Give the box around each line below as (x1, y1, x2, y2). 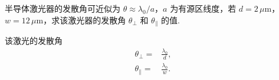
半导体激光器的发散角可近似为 (5, 2, 120, 14)
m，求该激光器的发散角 (36, 13, 126, 26)
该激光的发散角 (5, 34, 63, 47)
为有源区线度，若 (170, 2, 237, 14)
